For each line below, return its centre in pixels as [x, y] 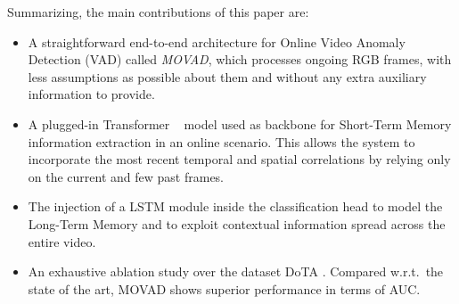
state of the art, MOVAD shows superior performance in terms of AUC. [224, 288]
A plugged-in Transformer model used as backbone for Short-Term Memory [240, 123]
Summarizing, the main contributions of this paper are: [158, 12]
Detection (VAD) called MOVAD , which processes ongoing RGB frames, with [240, 59]
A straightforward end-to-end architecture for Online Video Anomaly [217, 41]
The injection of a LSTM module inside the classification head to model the [235, 206]
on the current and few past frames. [126, 176]
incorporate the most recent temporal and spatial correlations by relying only [239, 159]
